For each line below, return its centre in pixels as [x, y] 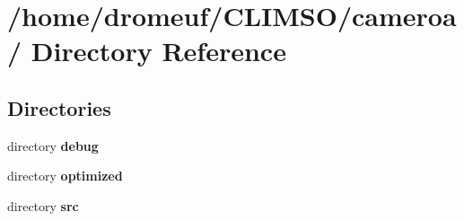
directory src [43, 205]
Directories [59, 107]
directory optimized [65, 176]
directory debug [53, 145]
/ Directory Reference [147, 51]
